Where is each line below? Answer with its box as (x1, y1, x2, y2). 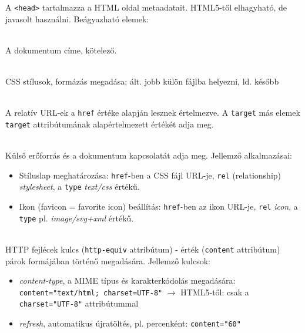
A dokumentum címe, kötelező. (5, 43, 117, 56)
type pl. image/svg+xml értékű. (19, 211, 134, 224)
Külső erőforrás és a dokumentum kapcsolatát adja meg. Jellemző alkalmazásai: (5, 149, 292, 162)
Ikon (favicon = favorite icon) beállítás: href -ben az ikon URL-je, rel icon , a (19, 200, 298, 213)
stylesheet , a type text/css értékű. (19, 180, 140, 193)
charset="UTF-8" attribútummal (19, 297, 139, 310)
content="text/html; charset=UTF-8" (19, 288, 163, 297)
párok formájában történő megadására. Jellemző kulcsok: (5, 254, 210, 267)
